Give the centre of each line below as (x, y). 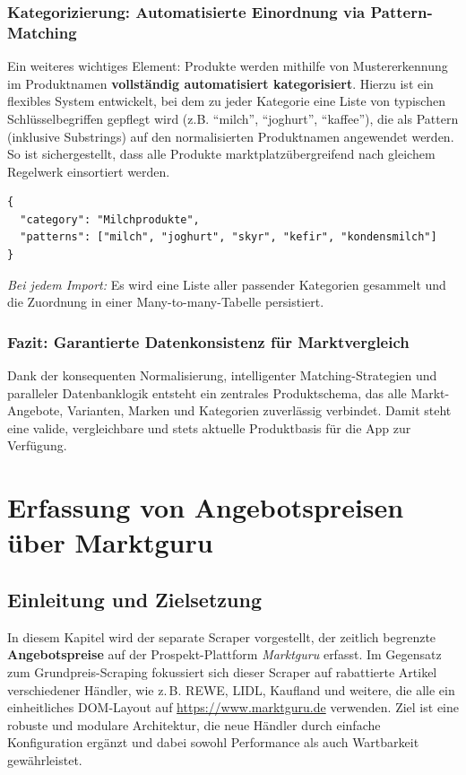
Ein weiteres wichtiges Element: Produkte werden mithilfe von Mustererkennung (228, 66)
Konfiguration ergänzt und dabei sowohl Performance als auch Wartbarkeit (213, 742)
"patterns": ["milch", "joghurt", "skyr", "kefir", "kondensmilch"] (229, 237)
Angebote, (35, 410)
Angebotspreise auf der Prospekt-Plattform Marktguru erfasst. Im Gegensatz (224, 654)
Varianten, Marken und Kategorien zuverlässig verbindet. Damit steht (259, 410)
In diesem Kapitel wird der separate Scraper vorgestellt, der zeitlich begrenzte (222, 636)
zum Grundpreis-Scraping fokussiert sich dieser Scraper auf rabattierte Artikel (222, 672)
